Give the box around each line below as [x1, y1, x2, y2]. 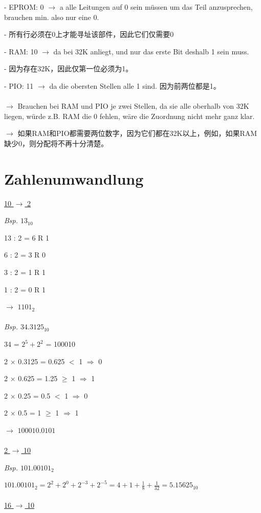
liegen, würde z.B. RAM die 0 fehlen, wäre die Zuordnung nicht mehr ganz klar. [4, 110, 255, 121]
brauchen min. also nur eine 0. [4, 11, 99, 22]
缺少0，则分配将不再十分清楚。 [4, 137, 108, 148]
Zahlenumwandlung [4, 168, 144, 189]
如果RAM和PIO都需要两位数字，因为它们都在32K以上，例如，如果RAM [17, 128, 257, 139]
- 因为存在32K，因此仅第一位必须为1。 [4, 63, 133, 74]
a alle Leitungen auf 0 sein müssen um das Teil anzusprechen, [59, 2, 253, 12]
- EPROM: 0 [4, 2, 44, 12]
